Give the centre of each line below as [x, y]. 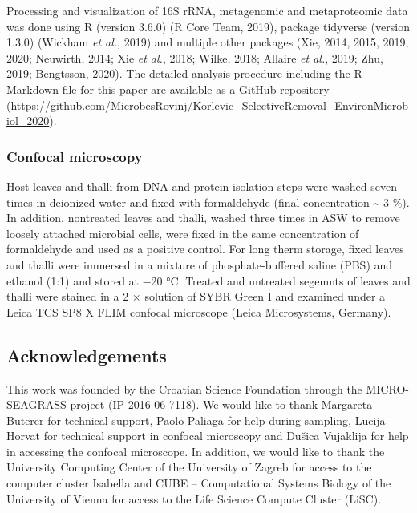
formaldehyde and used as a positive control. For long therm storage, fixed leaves [205, 249]
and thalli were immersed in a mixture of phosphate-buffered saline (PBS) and [200, 264]
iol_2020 [28, 121]
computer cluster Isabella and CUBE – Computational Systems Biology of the [199, 483]
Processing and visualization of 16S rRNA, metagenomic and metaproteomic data [207, 10]
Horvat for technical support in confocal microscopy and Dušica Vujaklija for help [208, 436]
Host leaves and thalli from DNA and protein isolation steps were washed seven [202, 186]
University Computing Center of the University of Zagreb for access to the [189, 467]
